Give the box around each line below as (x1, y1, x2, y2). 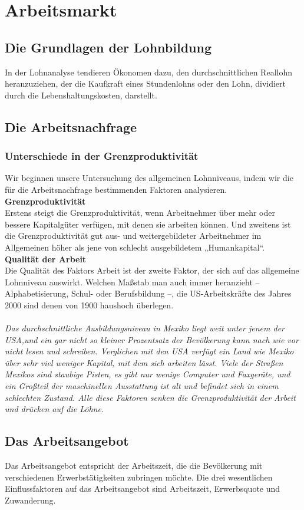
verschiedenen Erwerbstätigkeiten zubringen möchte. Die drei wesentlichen (5, 470, 273, 483)
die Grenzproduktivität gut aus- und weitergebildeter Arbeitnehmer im (5, 229, 262, 242)
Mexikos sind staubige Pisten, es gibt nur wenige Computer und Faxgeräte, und (5, 368, 290, 380)
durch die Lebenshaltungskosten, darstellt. (5, 88, 157, 101)
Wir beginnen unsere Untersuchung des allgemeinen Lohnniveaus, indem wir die (5, 172, 293, 184)
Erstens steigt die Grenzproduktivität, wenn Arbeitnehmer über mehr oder (5, 206, 275, 219)
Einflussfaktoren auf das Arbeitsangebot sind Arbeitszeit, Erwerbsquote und (5, 482, 280, 495)
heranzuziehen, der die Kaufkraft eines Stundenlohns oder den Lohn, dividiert (5, 77, 286, 90)
